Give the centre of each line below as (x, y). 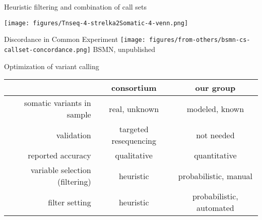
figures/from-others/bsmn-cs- (200, 40)
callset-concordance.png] (47, 50)
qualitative (134, 155)
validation (74, 135)
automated (215, 208)
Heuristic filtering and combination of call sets (76, 7)
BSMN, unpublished (124, 49)
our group (215, 88)
